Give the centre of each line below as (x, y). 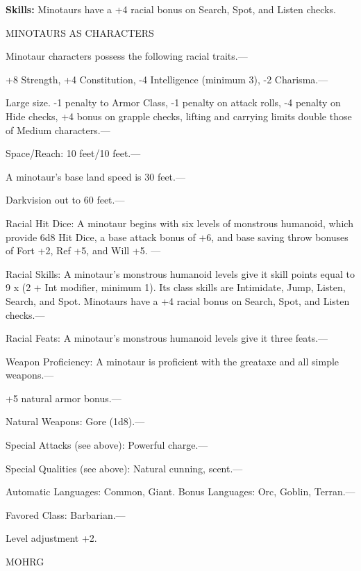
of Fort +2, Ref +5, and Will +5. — (83, 250)
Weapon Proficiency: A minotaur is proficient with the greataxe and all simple (173, 361)
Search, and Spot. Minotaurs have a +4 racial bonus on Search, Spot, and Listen (178, 300)
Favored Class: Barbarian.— (66, 514)
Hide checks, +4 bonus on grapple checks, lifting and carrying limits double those (179, 116)
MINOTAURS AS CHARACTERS (80, 32)
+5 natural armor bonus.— (64, 398)
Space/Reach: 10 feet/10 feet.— (73, 153)
